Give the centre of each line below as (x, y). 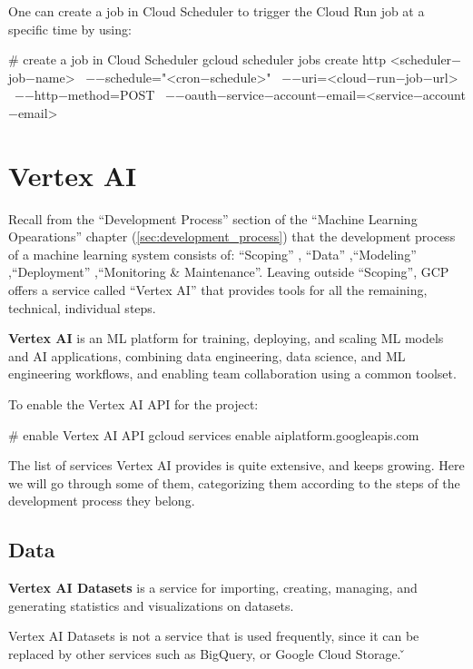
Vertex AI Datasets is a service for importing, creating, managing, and (213, 588)
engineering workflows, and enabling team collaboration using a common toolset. (232, 374)
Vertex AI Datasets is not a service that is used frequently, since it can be (214, 636)
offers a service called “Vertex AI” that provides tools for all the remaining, (218, 290)
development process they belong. (102, 501)
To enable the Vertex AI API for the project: (133, 404)
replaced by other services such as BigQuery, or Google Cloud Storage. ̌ (207, 653)
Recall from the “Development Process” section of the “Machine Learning (213, 218)
